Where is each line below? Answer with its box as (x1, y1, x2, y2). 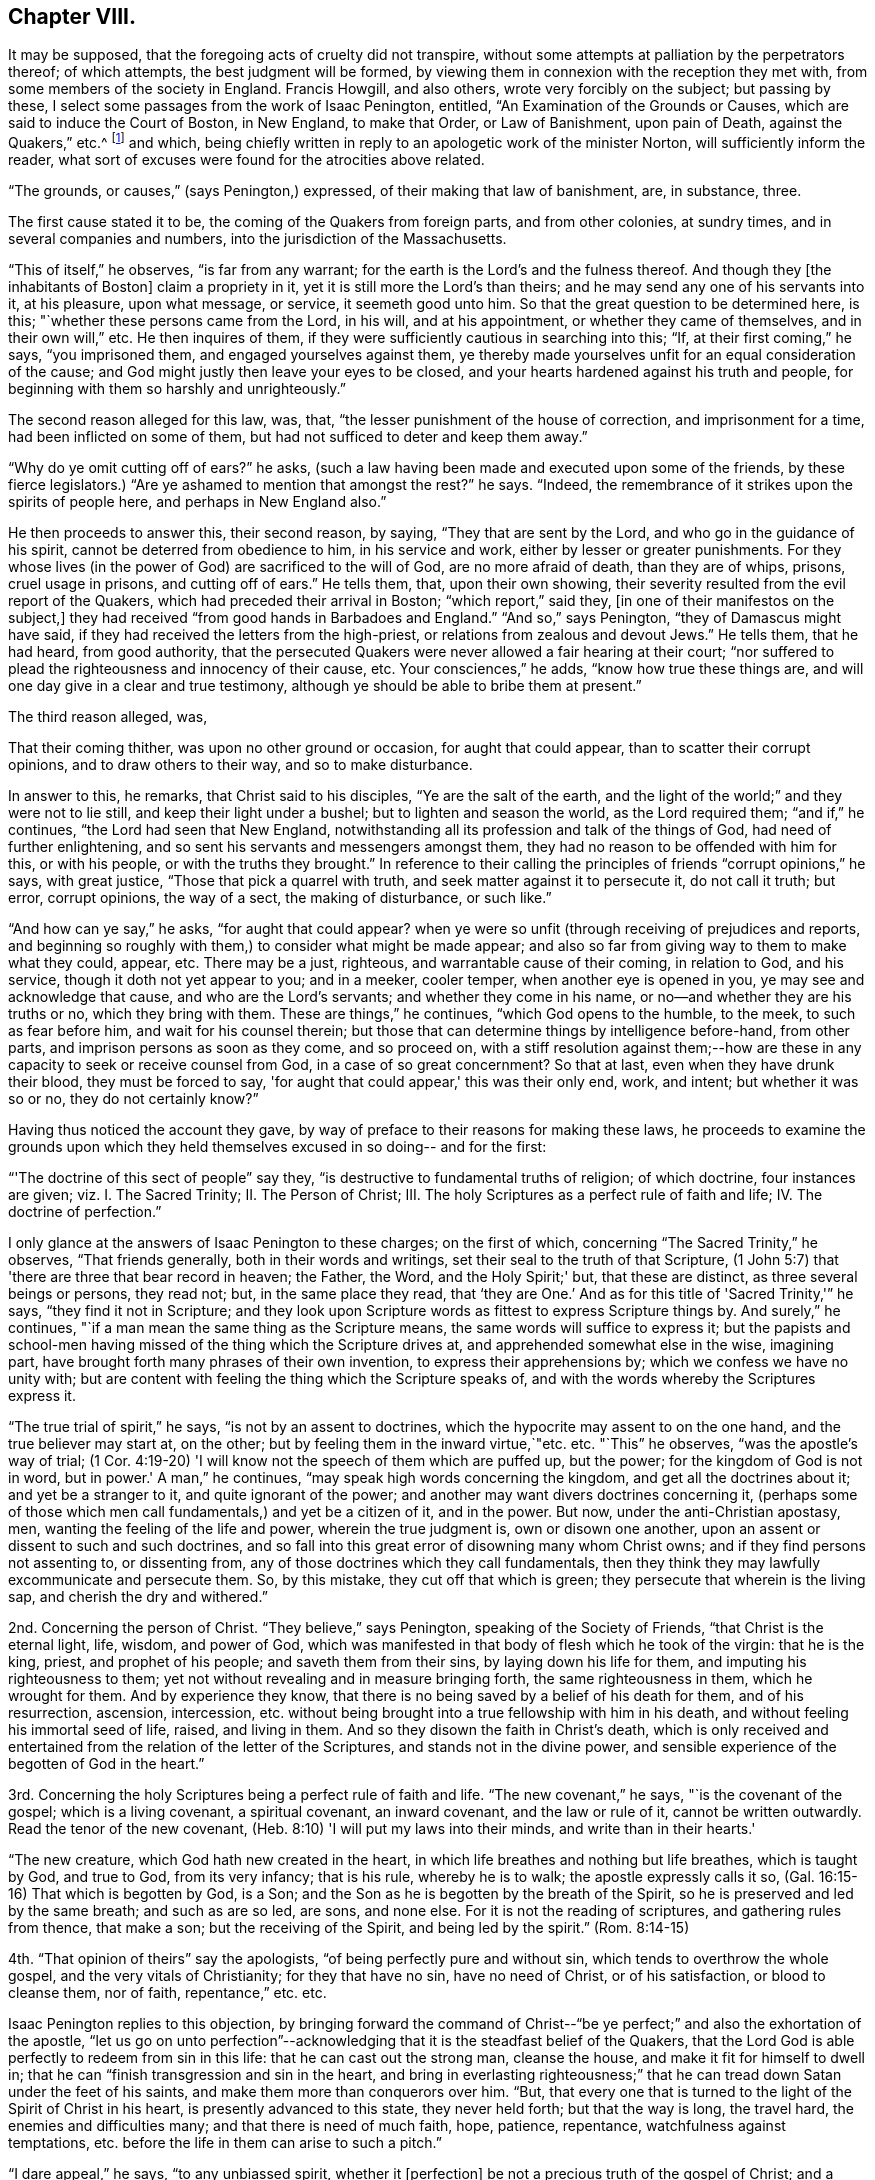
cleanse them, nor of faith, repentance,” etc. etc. (8, 1984, 327, 2002)
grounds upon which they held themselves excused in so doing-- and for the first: (8, 1138, 547, 1156)
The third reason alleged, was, (8, 708, 208, 726)
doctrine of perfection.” (8, 1203, 162, 1221)
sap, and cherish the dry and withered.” (8, 1588, 268, 1606)
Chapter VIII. (8, 4, 136, 29)
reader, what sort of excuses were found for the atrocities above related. (8, 151, 485, 169)
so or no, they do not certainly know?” (8, 1090, 259, 1108)
